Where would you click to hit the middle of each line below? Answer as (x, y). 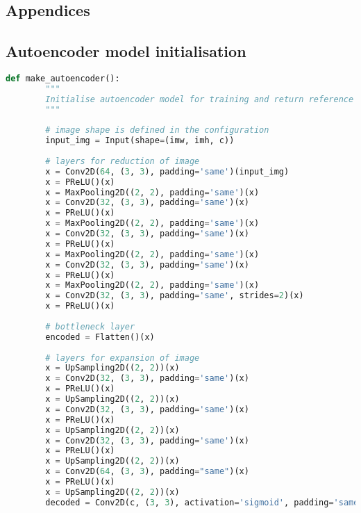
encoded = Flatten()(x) (100, 337)
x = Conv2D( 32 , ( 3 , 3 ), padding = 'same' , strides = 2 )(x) (175, 296)
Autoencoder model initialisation (126, 51)
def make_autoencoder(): (63, 78)
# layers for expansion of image (123, 358)
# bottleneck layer (90, 326)
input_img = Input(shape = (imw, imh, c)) (140, 141)
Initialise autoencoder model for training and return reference (200, 99)
